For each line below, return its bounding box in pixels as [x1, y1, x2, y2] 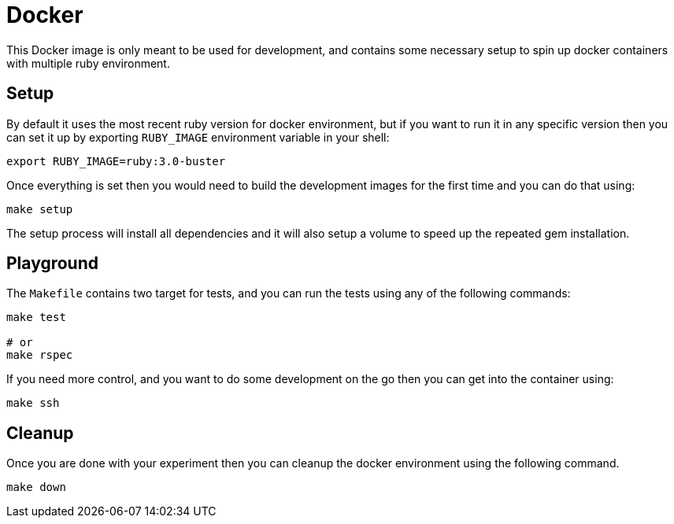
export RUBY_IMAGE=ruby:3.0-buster [6, 154, 226, 168]
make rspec [6, 349, 73, 362]
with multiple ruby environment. [6, 56, 170, 70]
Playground [6, 253, 98, 274]
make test [6, 311, 66, 324]
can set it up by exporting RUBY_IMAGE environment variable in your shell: [6, 130, 390, 144]
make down [6, 481, 66, 494]
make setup [6, 202, 73, 216]
